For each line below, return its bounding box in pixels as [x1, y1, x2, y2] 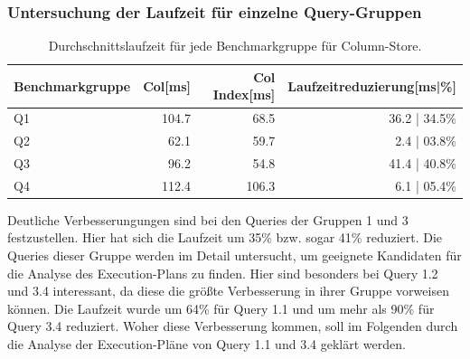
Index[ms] [212, 85, 276, 104]
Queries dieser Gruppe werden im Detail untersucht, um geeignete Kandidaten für [7, 246, 462, 265]
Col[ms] [143, 76, 192, 95]
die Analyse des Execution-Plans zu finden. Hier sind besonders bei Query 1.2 [7, 263, 438, 282]
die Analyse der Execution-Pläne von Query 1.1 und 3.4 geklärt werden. [7, 335, 406, 354]
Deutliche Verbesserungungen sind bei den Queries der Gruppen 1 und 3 [7, 210, 409, 229]
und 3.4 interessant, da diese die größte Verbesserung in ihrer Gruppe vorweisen [7, 281, 449, 300]
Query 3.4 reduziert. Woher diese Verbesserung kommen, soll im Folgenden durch [7, 316, 458, 335]
